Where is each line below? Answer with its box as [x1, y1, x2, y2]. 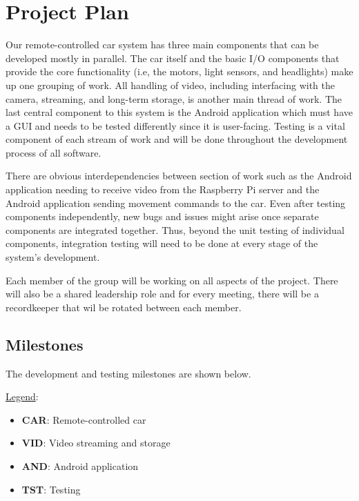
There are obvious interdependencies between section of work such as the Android [6, 168, 352, 183]
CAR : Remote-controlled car [21, 412, 146, 426]
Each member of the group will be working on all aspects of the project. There [6, 273, 338, 287]
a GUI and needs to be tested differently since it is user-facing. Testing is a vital [6, 118, 345, 132]
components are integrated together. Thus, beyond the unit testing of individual [6, 222, 345, 237]
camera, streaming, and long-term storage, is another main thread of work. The [6, 91, 342, 106]
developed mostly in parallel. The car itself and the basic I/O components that [6, 50, 340, 65]
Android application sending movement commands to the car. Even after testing [6, 195, 346, 210]
